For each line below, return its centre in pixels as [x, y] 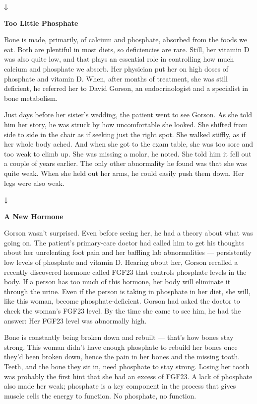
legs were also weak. [34, 183]
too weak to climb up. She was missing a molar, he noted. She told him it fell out [128, 153]
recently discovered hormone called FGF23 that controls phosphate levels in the [125, 272]
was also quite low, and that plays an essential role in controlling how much [119, 59]
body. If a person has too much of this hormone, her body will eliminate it [117, 282]
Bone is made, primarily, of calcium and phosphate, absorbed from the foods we [126, 40]
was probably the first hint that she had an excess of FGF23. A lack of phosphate [128, 376]
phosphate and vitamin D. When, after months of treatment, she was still [116, 78]
